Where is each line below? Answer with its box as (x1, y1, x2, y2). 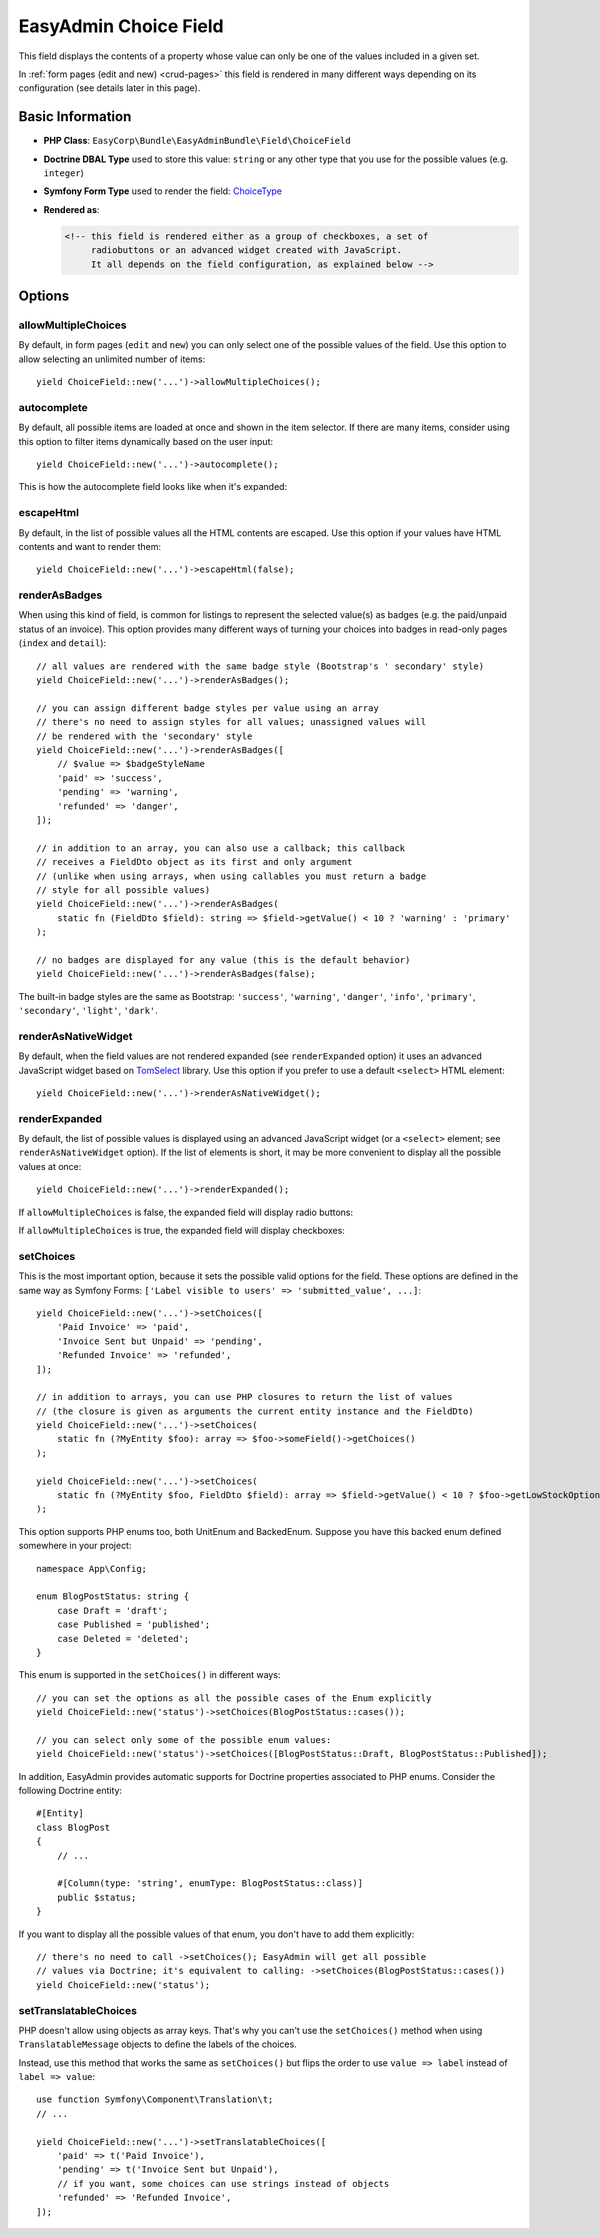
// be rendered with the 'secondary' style (36, 730, 253, 742)
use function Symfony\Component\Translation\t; (36, 2094, 274, 2105)
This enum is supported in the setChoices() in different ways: (18, 1669, 281, 1681)
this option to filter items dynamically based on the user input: (18, 435, 274, 447)
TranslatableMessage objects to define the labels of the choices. (18, 2038, 297, 2050)
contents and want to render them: (18, 540, 162, 552)
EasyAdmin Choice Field (18, 15, 224, 37)
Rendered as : (43, 203, 100, 215)
